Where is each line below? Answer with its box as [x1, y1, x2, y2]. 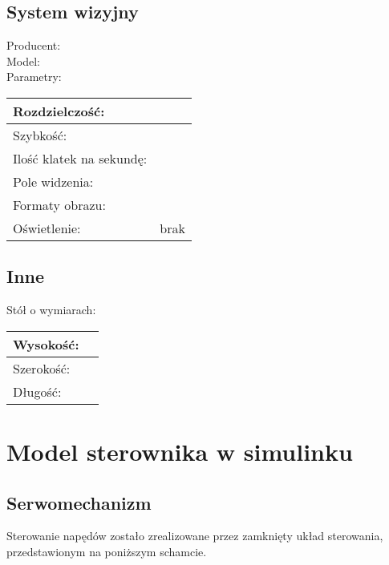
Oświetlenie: [13, 218, 81, 237]
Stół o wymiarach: [6, 301, 96, 318]
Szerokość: [13, 358, 71, 377]
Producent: [6, 37, 61, 54]
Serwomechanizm [6, 490, 152, 515]
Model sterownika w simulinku [6, 434, 353, 467]
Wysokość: [13, 334, 79, 353]
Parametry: [6, 68, 62, 85]
